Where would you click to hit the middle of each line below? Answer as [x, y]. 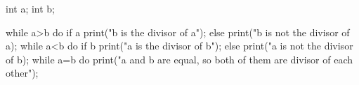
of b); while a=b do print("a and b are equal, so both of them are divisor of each [179, 59]
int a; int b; [31, 8]
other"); [22, 73]
